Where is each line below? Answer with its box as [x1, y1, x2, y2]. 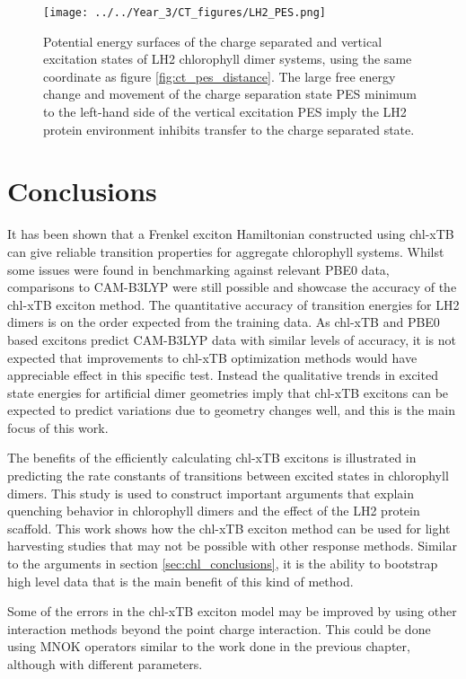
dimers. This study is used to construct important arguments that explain [7, 483, 414, 502]
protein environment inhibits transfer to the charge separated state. [43, 119, 415, 138]
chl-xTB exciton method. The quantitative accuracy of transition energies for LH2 [7, 295, 460, 313]
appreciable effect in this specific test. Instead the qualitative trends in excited [7, 366, 438, 384]
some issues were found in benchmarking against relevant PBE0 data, [7, 260, 390, 278]
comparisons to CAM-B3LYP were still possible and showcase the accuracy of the [7, 278, 457, 296]
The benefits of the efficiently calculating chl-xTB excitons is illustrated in [7, 448, 417, 467]
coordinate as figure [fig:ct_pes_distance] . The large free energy [43, 66, 396, 85]
